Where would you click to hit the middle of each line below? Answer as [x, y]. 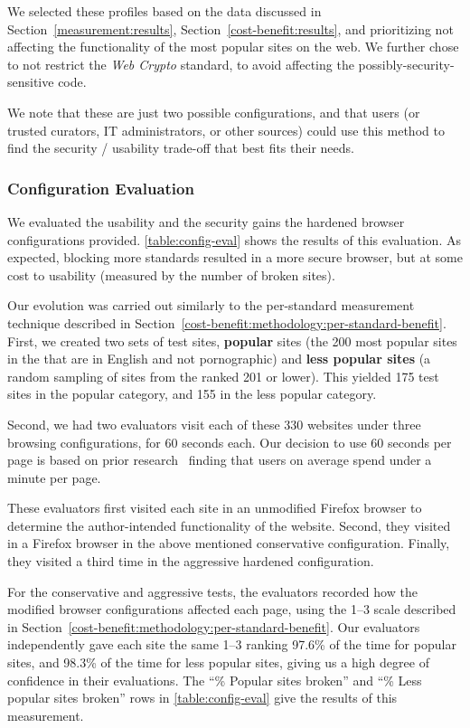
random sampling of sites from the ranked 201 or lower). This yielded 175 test [223, 376]
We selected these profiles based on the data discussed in [164, 11]
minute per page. [54, 477]
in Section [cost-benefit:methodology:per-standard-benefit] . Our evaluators [214, 626]
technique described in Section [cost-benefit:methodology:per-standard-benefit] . [227, 322]
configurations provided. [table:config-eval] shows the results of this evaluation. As [234, 239]
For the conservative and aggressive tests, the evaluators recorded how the [212, 591]
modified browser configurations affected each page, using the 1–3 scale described [232, 609]
